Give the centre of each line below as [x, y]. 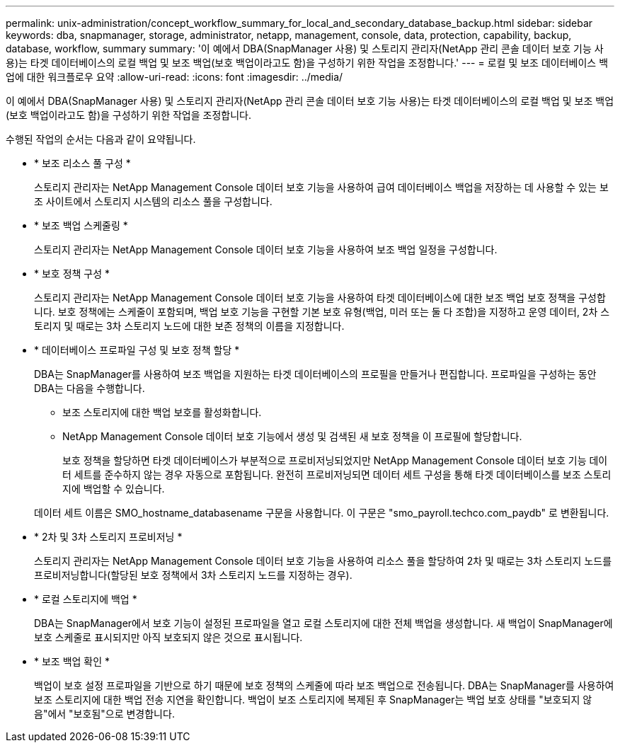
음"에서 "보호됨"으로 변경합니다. [104, 714]
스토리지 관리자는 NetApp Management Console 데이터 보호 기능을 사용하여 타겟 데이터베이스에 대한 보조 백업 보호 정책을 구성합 [320, 298]
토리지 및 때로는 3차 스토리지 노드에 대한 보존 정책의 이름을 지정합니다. [189, 326]
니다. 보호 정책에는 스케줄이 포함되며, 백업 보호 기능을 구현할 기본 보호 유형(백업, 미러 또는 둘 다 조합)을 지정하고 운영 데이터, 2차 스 [322, 312]
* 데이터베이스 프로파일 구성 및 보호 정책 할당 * [137, 350]
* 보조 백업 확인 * [72, 661]
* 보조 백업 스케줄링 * [81, 225]
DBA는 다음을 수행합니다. [90, 388]
